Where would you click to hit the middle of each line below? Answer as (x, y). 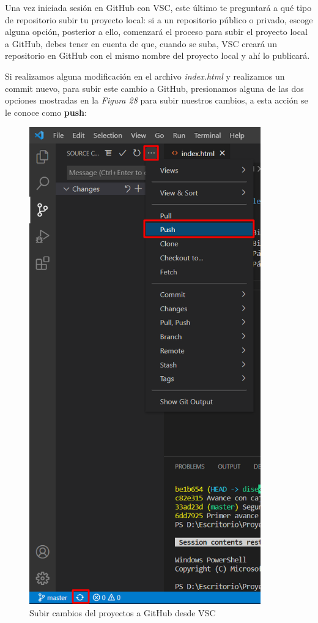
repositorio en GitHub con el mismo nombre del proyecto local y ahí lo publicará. (157, 55)
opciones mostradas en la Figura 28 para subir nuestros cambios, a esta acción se (157, 100)
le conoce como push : (46, 112)
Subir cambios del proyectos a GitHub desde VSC (123, 612)
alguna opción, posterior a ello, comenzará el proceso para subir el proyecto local (156, 32)
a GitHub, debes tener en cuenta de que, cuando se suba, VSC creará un (141, 43)
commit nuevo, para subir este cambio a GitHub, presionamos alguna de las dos (154, 88)
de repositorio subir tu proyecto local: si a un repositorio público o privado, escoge (159, 19)
